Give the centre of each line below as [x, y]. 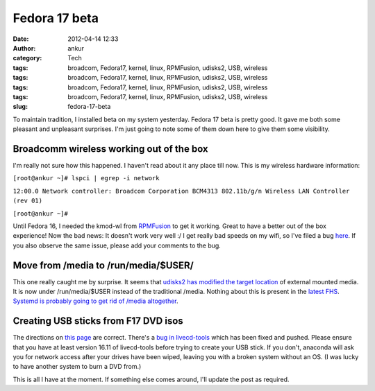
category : [27, 58]
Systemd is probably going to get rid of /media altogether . [95, 301]
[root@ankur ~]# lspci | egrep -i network [86, 178]
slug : [20, 107]
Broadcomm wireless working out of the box [110, 149]
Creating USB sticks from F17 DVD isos [98, 321]
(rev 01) [28, 201]
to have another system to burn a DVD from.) [77, 367]
